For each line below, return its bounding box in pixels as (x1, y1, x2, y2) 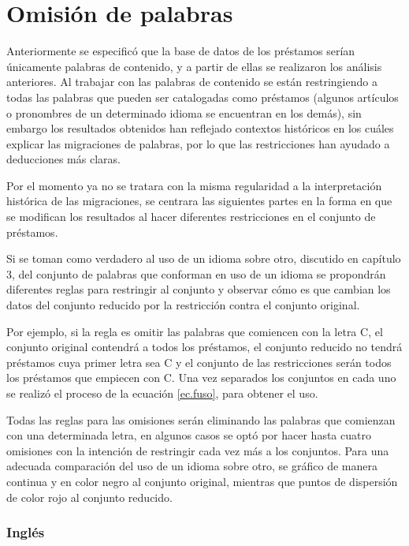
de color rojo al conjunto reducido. (6, 488, 173, 505)
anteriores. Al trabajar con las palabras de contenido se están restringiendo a (6, 73, 377, 90)
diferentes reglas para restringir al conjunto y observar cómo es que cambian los (6, 281, 391, 297)
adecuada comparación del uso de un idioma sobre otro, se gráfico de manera (6, 458, 377, 474)
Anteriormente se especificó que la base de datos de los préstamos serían (6, 43, 355, 59)
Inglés (6, 522, 45, 542)
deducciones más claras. (6, 151, 121, 167)
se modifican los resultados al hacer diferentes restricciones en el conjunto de (6, 208, 376, 225)
